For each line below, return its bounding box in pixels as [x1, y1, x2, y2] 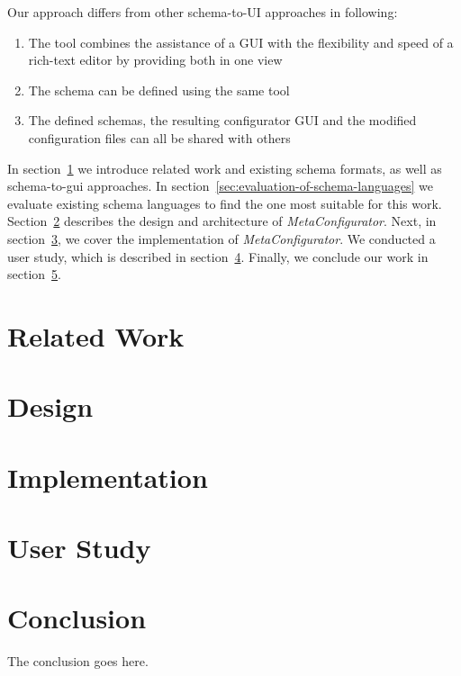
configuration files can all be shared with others [28, 128, 291, 147]
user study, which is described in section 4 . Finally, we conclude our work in [7, 247, 429, 266]
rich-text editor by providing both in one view [28, 50, 283, 69]
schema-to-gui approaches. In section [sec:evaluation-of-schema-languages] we [7, 176, 433, 195]
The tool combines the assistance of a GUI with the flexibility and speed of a [28, 32, 454, 51]
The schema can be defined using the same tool [28, 80, 290, 99]
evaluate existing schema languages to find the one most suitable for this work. [7, 194, 442, 212]
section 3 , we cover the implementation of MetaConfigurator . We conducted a [7, 229, 436, 248]
